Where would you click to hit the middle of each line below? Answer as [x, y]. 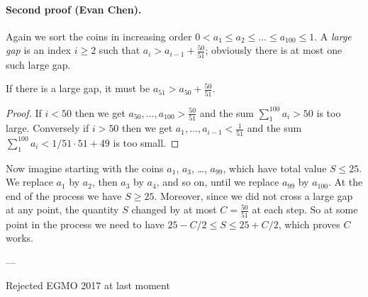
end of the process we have [64, 195]
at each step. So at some [305, 209]
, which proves [309, 224]
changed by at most [174, 209]
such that [119, 50]
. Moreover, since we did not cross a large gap [253, 195]
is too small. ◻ [146, 142]
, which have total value [275, 168]
